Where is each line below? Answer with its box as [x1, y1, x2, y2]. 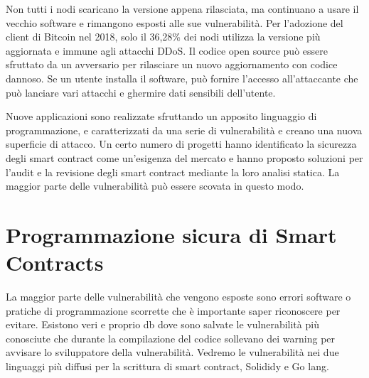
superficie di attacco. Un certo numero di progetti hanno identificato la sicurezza [6, 136, 357, 151]
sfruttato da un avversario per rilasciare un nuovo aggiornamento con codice [6, 57, 338, 72]
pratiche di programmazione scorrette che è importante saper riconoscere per [6, 303, 341, 318]
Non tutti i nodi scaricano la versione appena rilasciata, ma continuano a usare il [6, 1, 359, 16]
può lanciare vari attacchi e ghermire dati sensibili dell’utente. [6, 85, 276, 99]
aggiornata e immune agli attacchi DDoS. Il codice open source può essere [6, 43, 328, 58]
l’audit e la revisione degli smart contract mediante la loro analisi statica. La [6, 164, 340, 179]
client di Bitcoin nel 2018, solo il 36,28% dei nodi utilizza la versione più [6, 29, 321, 44]
